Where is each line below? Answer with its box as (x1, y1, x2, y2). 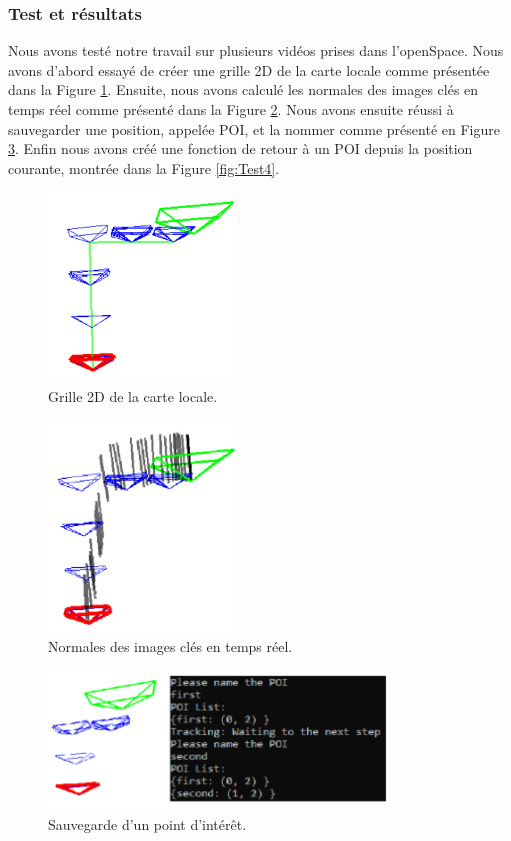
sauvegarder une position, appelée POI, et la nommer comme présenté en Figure (8, 118, 500, 139)
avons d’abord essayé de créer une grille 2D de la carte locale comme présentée (8, 59, 490, 80)
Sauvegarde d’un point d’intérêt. (48, 813, 247, 834)
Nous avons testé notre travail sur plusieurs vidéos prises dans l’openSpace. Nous (8, 40, 504, 61)
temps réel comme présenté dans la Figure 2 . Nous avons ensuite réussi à (8, 99, 454, 119)
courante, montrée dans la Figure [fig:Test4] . (8, 157, 280, 178)
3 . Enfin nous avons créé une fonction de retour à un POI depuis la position (8, 138, 473, 159)
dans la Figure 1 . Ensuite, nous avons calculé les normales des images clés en (8, 79, 479, 100)
